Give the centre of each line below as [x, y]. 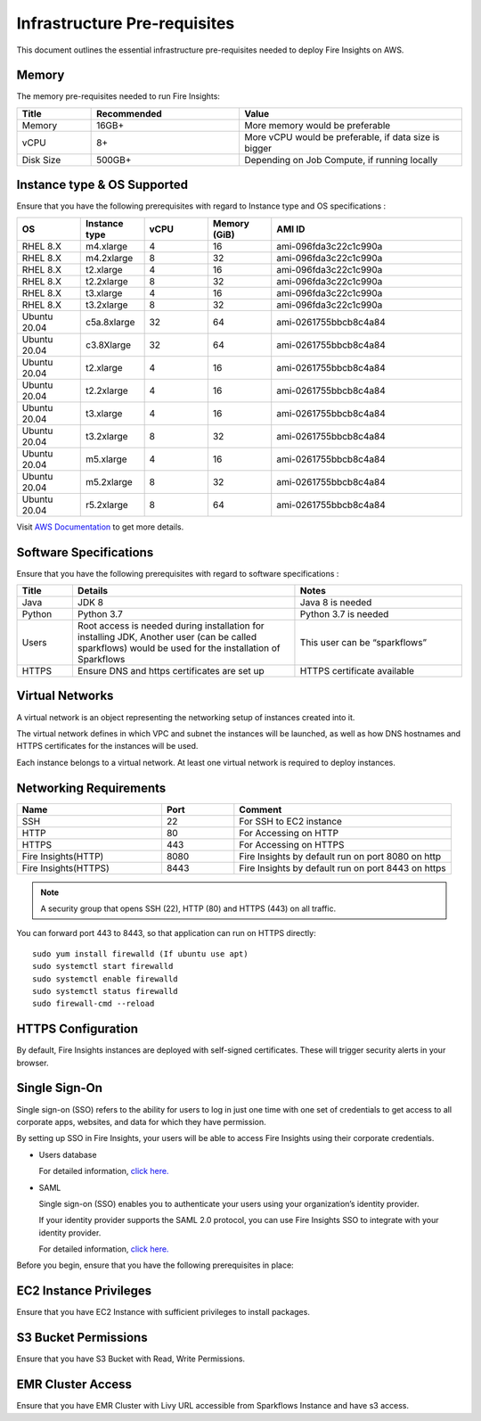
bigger [258, 148]
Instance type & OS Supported [102, 185]
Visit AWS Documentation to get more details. [100, 527]
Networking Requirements [91, 788]
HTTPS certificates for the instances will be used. [107, 746]
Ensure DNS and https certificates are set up [171, 671]
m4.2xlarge [109, 258]
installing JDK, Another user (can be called [167, 637]
